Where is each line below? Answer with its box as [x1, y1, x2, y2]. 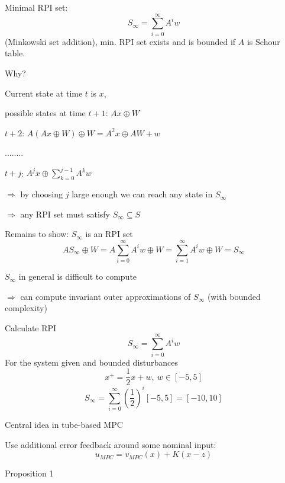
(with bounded [207, 290, 261, 302]
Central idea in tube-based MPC [5, 418, 123, 431]
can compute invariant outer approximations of [20, 290, 191, 302]
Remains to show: [5, 228, 69, 240]
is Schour [247, 35, 280, 47]
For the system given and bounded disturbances [5, 356, 179, 368]
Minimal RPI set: [5, 1, 68, 13]
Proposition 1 [5, 467, 54, 479]
